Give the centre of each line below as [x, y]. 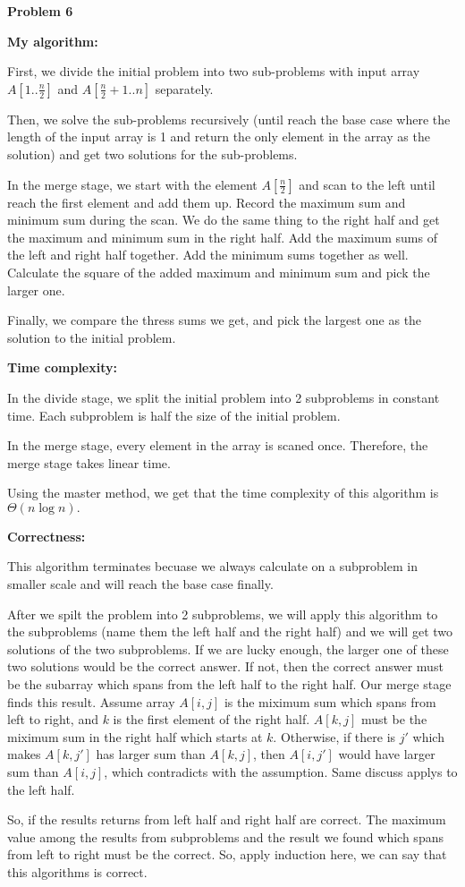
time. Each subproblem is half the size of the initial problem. [174, 415]
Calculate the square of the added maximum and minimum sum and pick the [219, 272]
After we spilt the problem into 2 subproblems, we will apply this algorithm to [223, 614]
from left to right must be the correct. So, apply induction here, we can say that [227, 854]
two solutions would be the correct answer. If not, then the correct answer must [225, 666]
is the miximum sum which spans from [330, 701]
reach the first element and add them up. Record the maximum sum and [207, 202]
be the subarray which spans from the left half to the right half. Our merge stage [229, 684]
